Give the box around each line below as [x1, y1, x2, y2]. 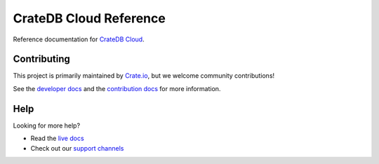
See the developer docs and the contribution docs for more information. [13, 84, 221, 93]
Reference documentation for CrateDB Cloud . [13, 35, 145, 43]
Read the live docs [30, 134, 84, 143]
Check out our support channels [30, 144, 124, 152]
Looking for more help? [13, 121, 81, 130]
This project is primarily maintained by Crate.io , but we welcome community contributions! [13, 71, 275, 80]
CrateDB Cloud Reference [13, 11, 166, 26]
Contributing [13, 53, 70, 65]
